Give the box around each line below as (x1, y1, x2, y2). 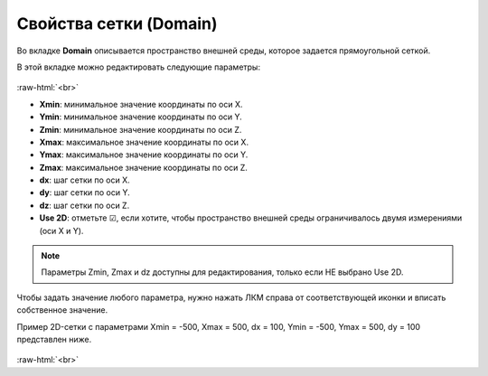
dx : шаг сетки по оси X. (39, 174, 130, 185)
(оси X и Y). (39, 225, 84, 236)
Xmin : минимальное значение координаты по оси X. (39, 99, 243, 109)
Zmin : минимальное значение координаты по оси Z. (39, 124, 242, 135)
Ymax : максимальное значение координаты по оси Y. (39, 149, 249, 160)
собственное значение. (16, 305, 108, 315)
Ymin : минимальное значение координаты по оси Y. (39, 111, 243, 122)
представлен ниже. (16, 334, 92, 344)
